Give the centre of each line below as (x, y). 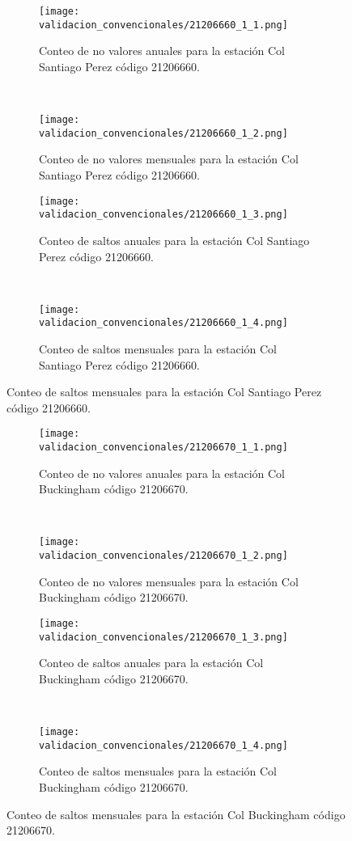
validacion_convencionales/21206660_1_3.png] (163, 215)
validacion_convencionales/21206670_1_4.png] (163, 745)
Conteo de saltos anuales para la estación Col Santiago (174, 240)
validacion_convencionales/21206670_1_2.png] (163, 556)
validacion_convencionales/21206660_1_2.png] (163, 133)
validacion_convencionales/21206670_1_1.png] (163, 448)
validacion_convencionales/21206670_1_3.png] (163, 637)
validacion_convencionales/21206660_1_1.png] (163, 25)
